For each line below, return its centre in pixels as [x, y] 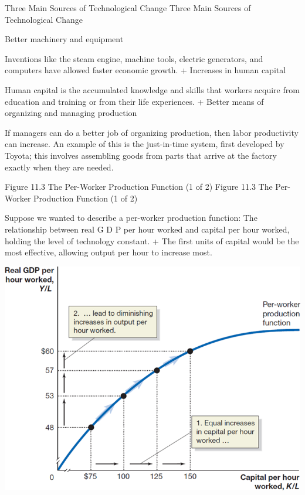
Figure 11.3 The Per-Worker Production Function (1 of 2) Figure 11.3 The [139, 187]
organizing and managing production [71, 113]
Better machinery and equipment [64, 39]
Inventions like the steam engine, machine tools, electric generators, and [134, 58]
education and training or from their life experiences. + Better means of [134, 101]
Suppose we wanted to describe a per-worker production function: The [131, 218]
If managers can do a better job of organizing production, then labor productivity [152, 132]
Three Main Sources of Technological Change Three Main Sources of [128, 8]
